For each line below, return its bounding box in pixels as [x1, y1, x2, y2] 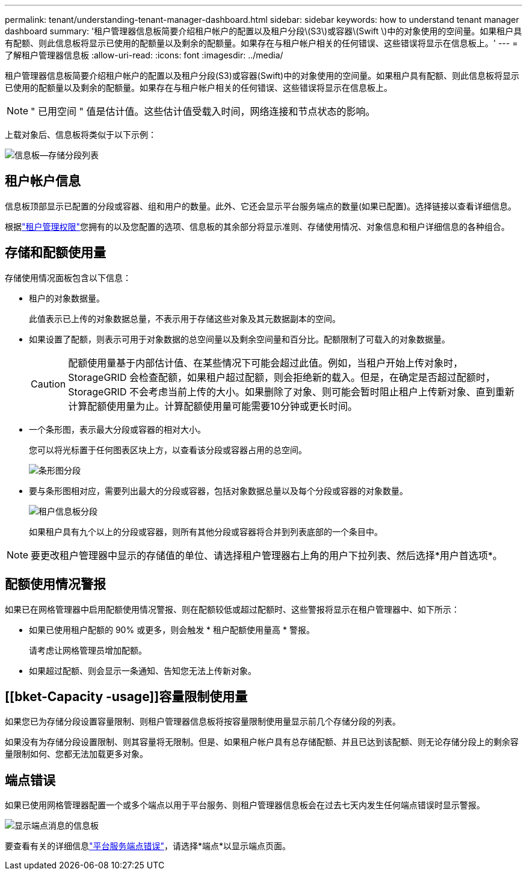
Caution [31, 377, 66, 390]
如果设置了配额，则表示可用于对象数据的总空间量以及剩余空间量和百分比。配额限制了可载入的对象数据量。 [29, 333, 450, 344]
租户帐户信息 [5, 173, 81, 189]
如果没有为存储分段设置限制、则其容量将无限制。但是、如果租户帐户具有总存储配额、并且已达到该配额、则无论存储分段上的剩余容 [5, 737, 519, 747]
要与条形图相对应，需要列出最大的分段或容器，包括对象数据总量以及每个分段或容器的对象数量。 [29, 485, 408, 496]
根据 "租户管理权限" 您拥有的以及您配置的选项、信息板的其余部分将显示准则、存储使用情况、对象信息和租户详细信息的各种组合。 [5, 221, 510, 232]
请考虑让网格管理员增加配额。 [29, 645, 147, 655]
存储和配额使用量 [5, 245, 106, 261]
